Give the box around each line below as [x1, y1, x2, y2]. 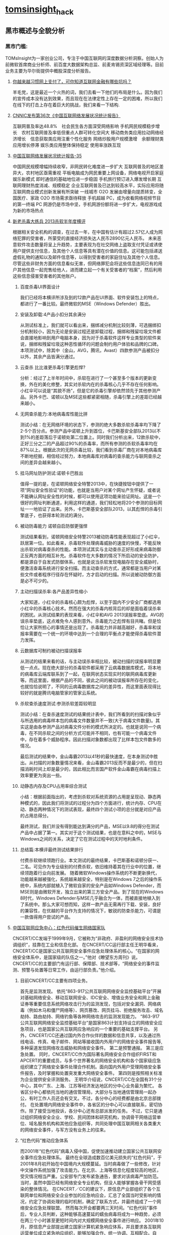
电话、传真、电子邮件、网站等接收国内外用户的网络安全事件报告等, [24, 1039, 162, 1045]
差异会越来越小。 [29, 459, 64, 465]
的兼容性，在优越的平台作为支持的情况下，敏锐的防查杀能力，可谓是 [20, 908, 161, 914]
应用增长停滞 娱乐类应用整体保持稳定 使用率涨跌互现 [12, 142, 121, 148]
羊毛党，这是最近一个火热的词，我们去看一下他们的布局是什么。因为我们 [12, 89, 162, 95]
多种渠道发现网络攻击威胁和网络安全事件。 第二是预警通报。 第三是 [20, 1045, 159, 1051]
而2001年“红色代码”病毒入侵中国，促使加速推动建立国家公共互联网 [20, 1148, 157, 1154]
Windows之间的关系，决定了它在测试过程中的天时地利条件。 [20, 836, 145, 842]
